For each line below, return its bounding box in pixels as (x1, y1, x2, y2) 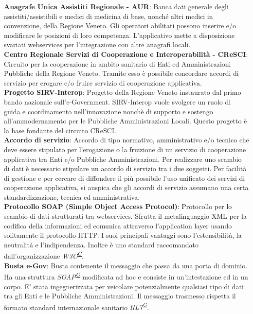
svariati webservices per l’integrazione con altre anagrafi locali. (4, 39, 191, 50)
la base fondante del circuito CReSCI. (4, 125, 116, 135)
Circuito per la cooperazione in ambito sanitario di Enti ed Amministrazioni (4, 58, 231, 69)
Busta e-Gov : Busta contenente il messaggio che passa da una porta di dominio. (4, 260, 248, 270)
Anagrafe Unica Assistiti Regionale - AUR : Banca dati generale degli (4, 1, 229, 11)
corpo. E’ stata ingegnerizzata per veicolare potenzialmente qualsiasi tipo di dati (4, 281, 244, 291)
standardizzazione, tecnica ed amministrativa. (4, 192, 140, 202)
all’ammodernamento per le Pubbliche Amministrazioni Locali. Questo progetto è (4, 116, 247, 126)
